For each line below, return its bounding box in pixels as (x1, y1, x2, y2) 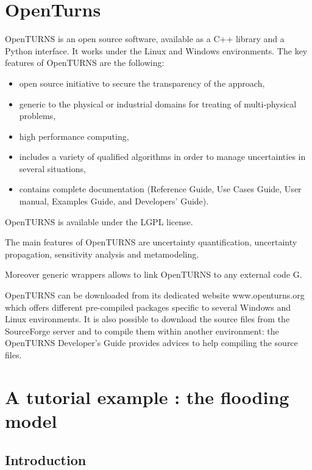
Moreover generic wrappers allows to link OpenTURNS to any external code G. (5, 268, 302, 281)
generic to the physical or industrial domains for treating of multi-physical (19, 97, 297, 110)
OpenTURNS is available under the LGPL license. (5, 215, 193, 228)
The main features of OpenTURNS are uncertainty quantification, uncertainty (5, 236, 297, 248)
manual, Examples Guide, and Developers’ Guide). (19, 195, 209, 208)
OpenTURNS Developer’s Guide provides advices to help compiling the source (5, 336, 298, 349)
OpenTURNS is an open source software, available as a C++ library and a (5, 32, 285, 45)
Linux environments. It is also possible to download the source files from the (5, 313, 290, 325)
